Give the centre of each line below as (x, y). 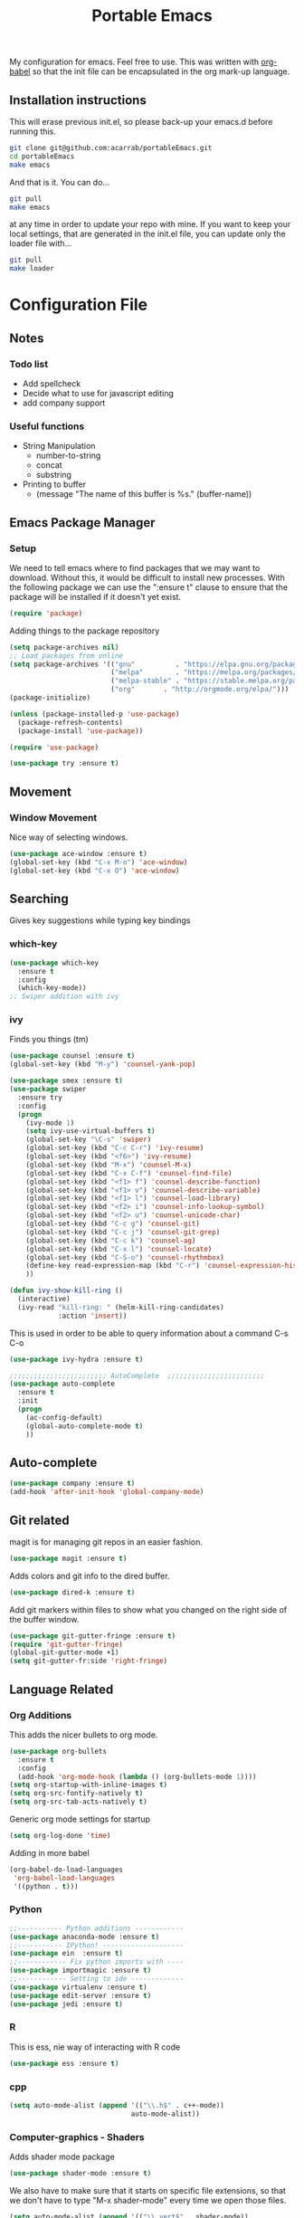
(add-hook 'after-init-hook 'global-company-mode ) (107, 1492)
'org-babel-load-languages (64, 1878)
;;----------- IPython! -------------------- (96, 1945)
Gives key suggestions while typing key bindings (100, 920)
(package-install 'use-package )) (81, 731)
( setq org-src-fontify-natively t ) (76, 1794)
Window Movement (53, 817)
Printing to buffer (54, 484)
